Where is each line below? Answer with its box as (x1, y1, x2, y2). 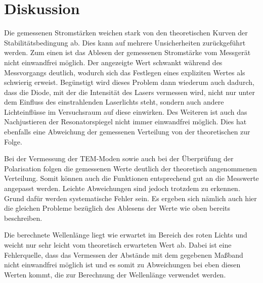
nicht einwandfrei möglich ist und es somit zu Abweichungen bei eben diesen (4, 259, 241, 270)
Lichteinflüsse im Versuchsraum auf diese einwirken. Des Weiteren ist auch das (4, 106, 247, 117)
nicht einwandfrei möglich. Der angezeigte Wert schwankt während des (4, 57, 223, 67)
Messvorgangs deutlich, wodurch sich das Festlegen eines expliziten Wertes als (4, 67, 245, 77)
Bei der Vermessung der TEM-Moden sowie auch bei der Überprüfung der (4, 153, 234, 164)
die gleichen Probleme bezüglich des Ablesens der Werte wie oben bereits (4, 203, 231, 213)
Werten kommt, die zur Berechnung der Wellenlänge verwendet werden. (4, 269, 226, 279)
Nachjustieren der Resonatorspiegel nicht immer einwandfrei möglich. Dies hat (4, 116, 247, 127)
